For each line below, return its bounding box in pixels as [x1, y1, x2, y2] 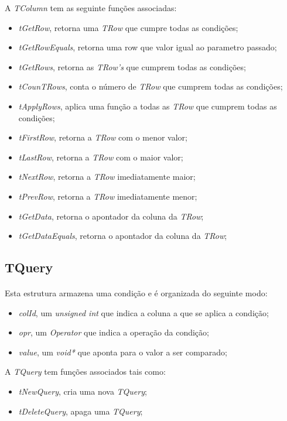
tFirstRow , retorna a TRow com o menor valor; [18, 131, 187, 143]
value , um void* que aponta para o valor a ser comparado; [18, 345, 227, 358]
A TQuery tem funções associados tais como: [5, 365, 166, 378]
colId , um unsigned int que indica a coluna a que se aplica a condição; [18, 306, 269, 319]
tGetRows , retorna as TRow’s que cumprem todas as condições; [18, 60, 246, 73]
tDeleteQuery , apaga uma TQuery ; [18, 405, 143, 417]
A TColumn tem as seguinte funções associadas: [5, 2, 177, 13]
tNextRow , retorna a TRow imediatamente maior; [18, 170, 196, 183]
